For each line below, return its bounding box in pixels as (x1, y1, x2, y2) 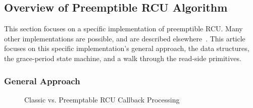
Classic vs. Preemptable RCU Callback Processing (24, 94, 180, 104)
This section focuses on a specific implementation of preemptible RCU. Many (4, 23, 243, 34)
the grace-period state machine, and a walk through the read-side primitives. (4, 52, 241, 63)
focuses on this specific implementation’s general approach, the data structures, (4, 43, 249, 53)
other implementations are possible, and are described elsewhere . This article (4, 33, 245, 43)
